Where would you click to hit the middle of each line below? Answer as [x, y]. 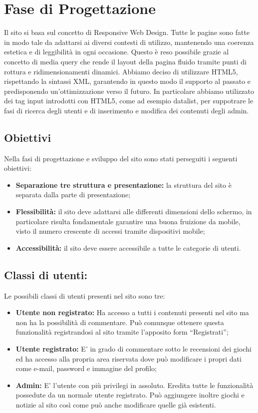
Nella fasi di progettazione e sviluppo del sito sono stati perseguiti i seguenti [121, 158]
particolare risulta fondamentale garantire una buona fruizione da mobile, [128, 221]
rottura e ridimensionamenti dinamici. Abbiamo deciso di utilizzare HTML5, [121, 71]
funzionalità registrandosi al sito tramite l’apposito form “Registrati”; [122, 332]
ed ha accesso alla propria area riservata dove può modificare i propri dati [129, 358]
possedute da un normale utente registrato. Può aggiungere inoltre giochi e [130, 395]
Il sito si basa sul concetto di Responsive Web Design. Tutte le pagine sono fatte [127, 32]
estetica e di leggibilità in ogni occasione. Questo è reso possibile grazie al [117, 52]
